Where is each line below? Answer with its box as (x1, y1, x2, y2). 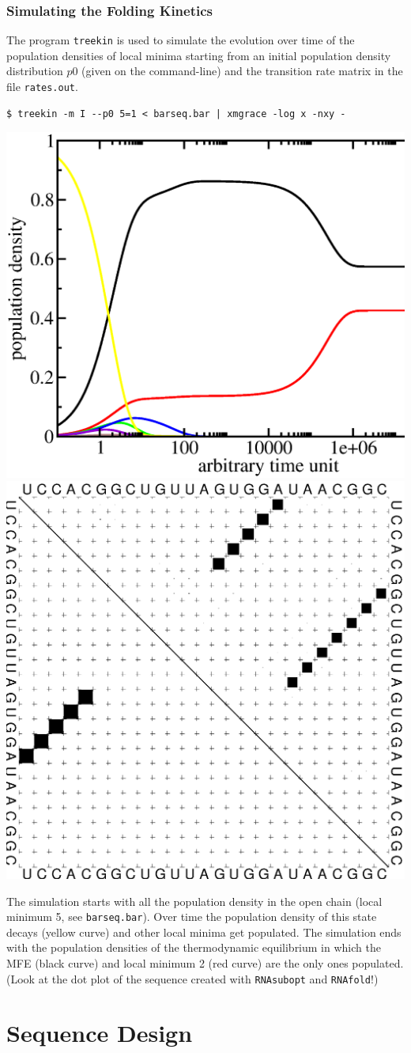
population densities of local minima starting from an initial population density (6, 47, 391, 63)
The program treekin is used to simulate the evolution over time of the (6, 32, 355, 48)
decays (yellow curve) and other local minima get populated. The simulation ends (6, 923, 402, 940)
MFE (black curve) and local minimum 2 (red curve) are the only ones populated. (6, 955, 404, 972)
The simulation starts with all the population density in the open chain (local (6, 892, 383, 909)
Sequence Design (6, 1017, 193, 1049)
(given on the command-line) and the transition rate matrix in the (81, 62, 403, 79)
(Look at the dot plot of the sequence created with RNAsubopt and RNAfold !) (6, 970, 379, 987)
